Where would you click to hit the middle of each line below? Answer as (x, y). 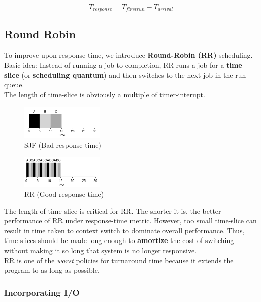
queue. (14, 84)
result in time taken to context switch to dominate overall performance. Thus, (124, 230)
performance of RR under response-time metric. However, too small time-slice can (130, 221)
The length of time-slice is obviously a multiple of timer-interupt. (105, 95)
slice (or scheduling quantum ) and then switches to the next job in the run (125, 74)
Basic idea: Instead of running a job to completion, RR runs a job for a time (123, 65)
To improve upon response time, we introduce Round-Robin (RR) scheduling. (128, 55)
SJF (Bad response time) (63, 144)
